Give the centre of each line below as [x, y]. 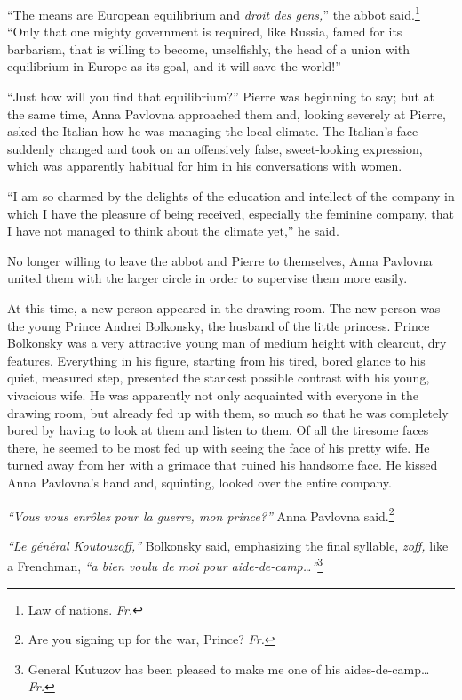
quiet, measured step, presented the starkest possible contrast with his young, [219, 378]
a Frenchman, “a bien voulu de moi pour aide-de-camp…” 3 [165, 564]
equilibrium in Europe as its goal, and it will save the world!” [174, 66]
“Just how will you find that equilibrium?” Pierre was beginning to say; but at [221, 97]
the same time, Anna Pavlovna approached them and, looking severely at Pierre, [227, 113]
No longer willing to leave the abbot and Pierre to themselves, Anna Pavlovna [220, 260]
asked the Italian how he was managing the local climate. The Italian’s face [213, 131]
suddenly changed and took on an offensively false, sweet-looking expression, [215, 148]
